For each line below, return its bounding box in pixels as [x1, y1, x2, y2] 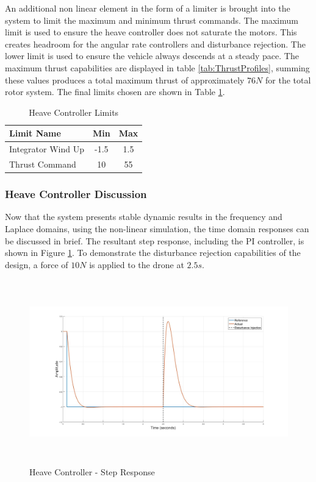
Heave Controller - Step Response [29, 466, 155, 478]
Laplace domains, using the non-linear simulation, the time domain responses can [5, 222, 309, 235]
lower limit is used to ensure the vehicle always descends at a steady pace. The [5, 49, 299, 62]
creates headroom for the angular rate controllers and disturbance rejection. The [5, 37, 306, 50]
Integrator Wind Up [9, 143, 84, 155]
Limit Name [9, 127, 61, 140]
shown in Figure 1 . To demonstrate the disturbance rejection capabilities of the [5, 246, 301, 259]
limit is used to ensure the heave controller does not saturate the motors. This [5, 26, 297, 38]
